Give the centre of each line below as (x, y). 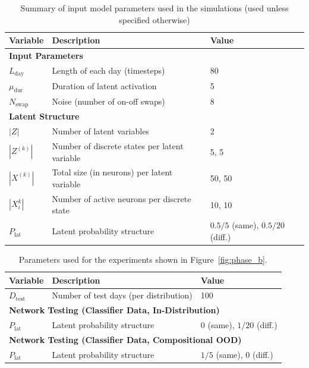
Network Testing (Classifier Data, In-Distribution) (114, 310)
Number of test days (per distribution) (122, 295)
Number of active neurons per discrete (122, 198)
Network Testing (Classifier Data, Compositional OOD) (125, 339)
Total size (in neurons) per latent (112, 172)
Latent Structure (44, 116)
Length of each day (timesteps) (108, 70)
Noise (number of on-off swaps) (108, 101)
